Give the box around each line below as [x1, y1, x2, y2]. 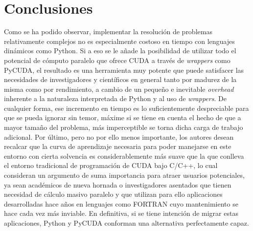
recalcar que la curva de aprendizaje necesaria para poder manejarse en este [4, 141, 231, 151]
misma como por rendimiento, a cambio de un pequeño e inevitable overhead [4, 84, 234, 94]
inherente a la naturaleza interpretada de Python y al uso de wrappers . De [4, 93, 227, 104]
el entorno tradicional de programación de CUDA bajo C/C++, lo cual [4, 160, 218, 170]
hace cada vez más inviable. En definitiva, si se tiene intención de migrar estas [4, 208, 238, 218]
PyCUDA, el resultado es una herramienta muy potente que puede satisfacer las [4, 64, 244, 75]
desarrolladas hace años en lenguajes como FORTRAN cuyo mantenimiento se [4, 198, 238, 209]
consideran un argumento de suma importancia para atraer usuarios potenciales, [4, 170, 245, 180]
